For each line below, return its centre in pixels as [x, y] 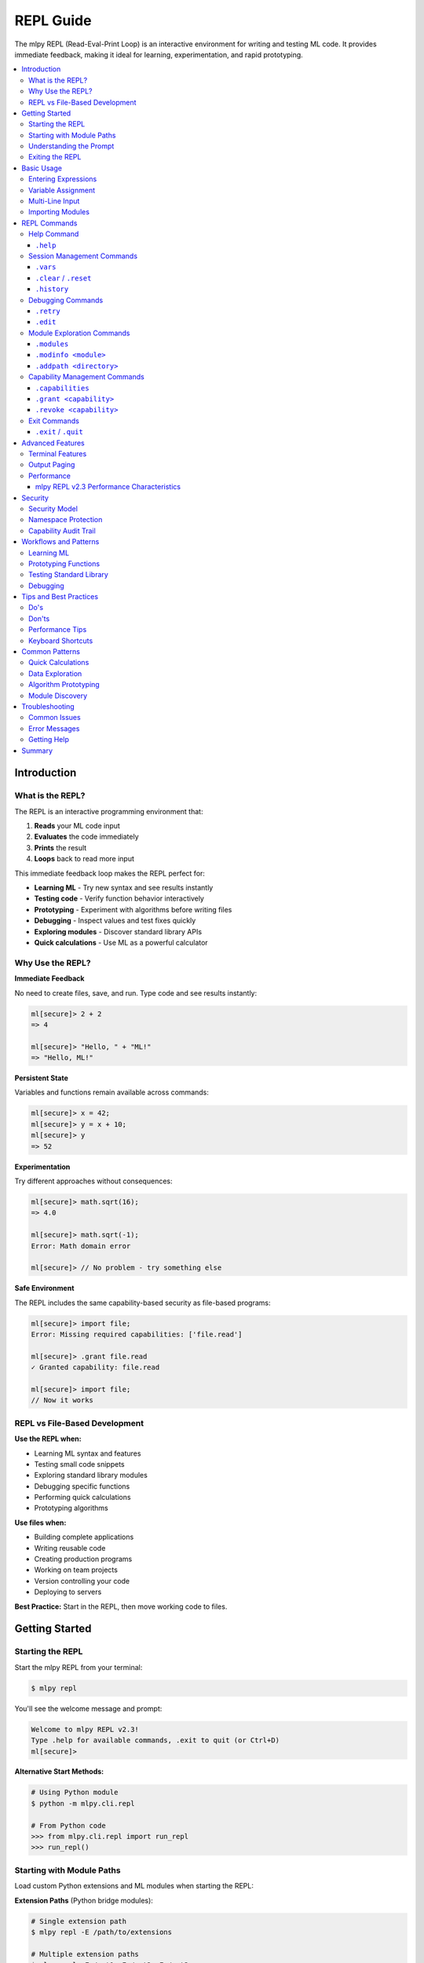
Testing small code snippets [79, 1464]
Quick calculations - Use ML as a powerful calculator [121, 943]
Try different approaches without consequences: [93, 1181]
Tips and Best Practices [60, 597]
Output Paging [52, 465]
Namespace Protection [66, 520]
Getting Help [49, 740]
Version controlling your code [82, 1581]
